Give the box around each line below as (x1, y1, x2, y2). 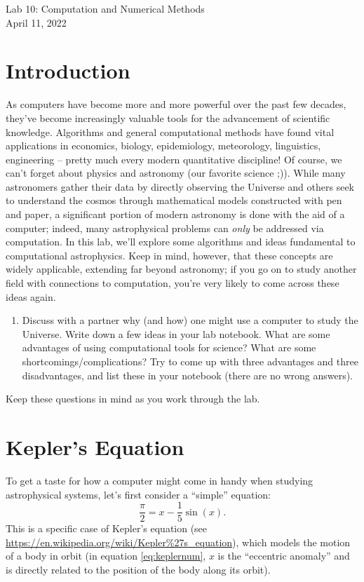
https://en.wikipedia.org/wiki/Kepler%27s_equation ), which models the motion (6, 534, 351, 549)
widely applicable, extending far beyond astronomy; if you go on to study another (6, 262, 357, 276)
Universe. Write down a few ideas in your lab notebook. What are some (22, 326, 330, 341)
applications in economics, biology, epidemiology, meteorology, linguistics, (6, 138, 321, 153)
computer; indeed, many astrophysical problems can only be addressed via (6, 220, 324, 235)
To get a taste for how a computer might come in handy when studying (6, 473, 314, 487)
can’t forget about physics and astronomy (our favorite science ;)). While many (6, 165, 346, 180)
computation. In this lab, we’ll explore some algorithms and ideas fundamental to (6, 234, 356, 249)
